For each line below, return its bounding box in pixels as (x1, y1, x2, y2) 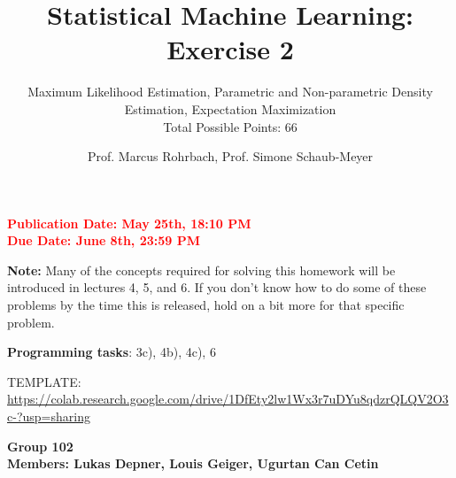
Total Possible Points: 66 (163, 117, 298, 135)
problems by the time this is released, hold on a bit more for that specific (7, 296, 405, 314)
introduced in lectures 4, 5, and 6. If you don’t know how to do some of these (7, 278, 427, 297)
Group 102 (7, 436, 73, 455)
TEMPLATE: (7, 372, 81, 390)
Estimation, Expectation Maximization (124, 99, 336, 118)
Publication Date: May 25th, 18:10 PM (7, 213, 251, 232)
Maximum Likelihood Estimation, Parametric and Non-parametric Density (27, 82, 433, 101)
